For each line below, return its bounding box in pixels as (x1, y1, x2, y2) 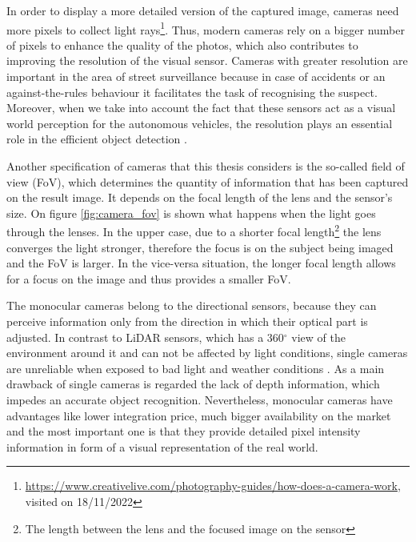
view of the (291, 328, 346, 345)
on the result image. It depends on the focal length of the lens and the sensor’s (6, 189, 393, 206)
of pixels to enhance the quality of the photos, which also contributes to (6, 36, 358, 53)
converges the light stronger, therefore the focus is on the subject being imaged (6, 239, 394, 255)
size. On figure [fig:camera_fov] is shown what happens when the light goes (6, 204, 376, 221)
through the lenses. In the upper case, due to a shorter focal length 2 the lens (6, 221, 382, 240)
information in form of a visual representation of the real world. (6, 438, 318, 455)
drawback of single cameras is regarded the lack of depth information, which (6, 375, 380, 392)
